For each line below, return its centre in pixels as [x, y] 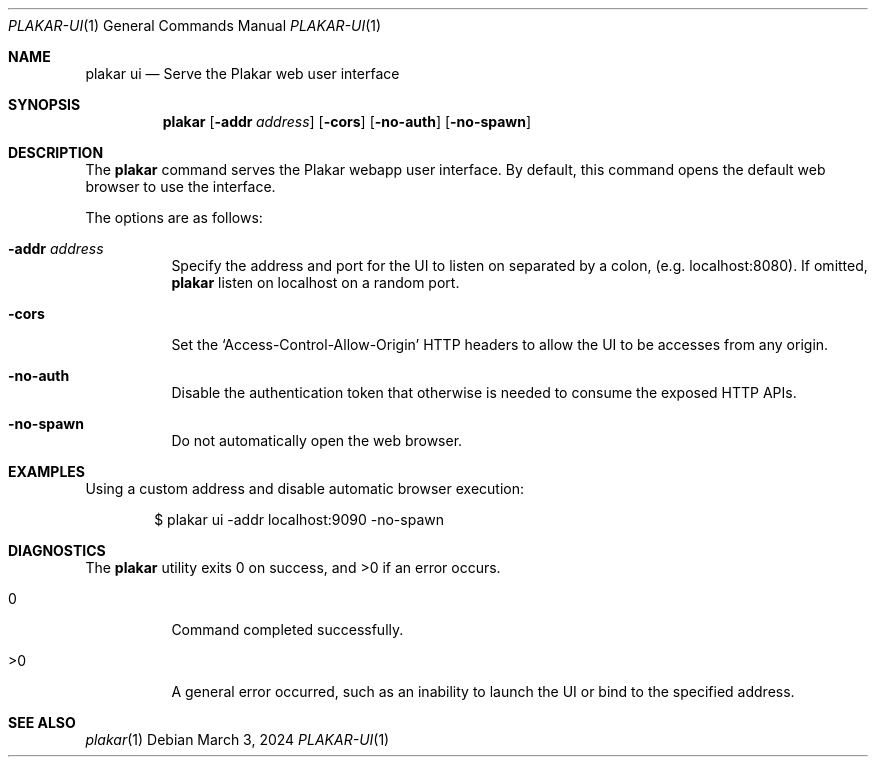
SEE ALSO [42, 722]
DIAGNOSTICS [57, 550]
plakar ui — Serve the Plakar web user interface [242, 73]
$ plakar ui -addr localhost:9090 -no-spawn [299, 519]
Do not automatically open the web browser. [317, 440]
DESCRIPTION [56, 152]
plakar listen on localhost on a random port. [315, 282]
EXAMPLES [46, 471]
